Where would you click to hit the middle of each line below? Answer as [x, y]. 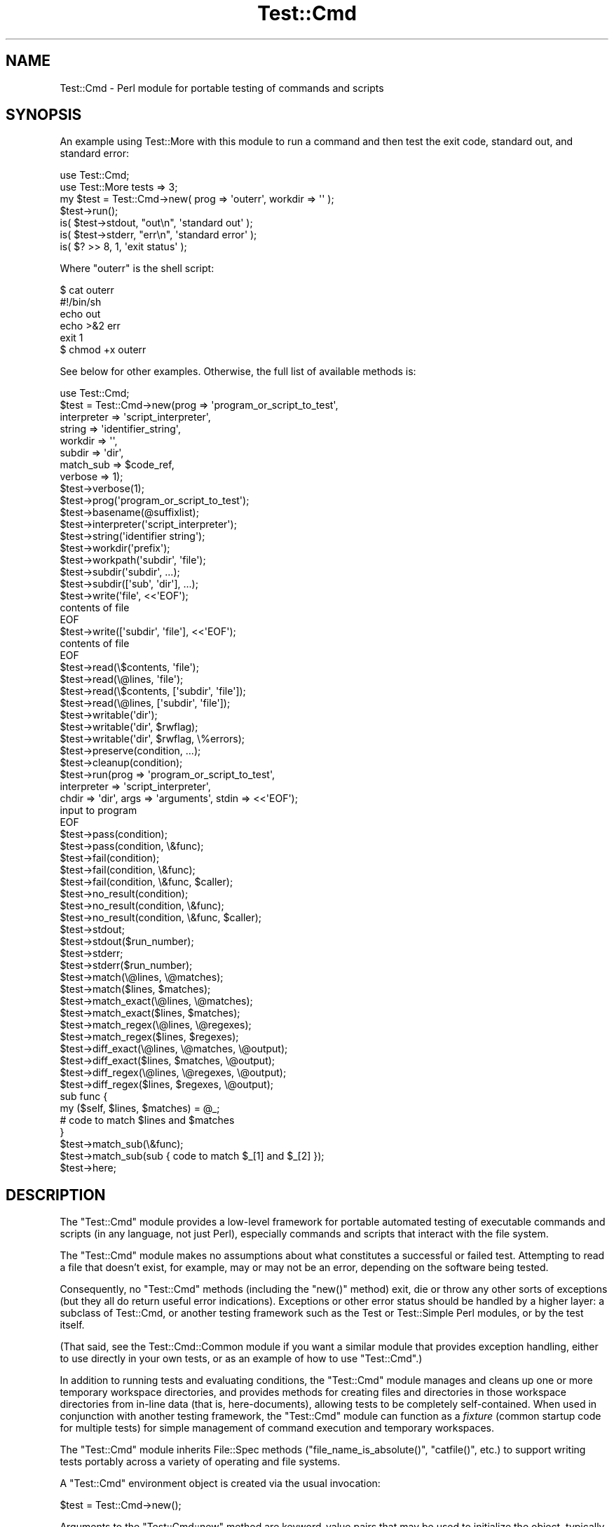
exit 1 [71, 338]
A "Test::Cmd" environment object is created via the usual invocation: [220, 1484]
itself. [72, 1325]
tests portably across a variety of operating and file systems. [200, 1462]
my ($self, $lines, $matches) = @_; [140, 1108]
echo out [80, 314]
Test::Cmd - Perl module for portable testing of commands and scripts [222, 88]
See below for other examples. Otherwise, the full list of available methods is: [238, 372]
